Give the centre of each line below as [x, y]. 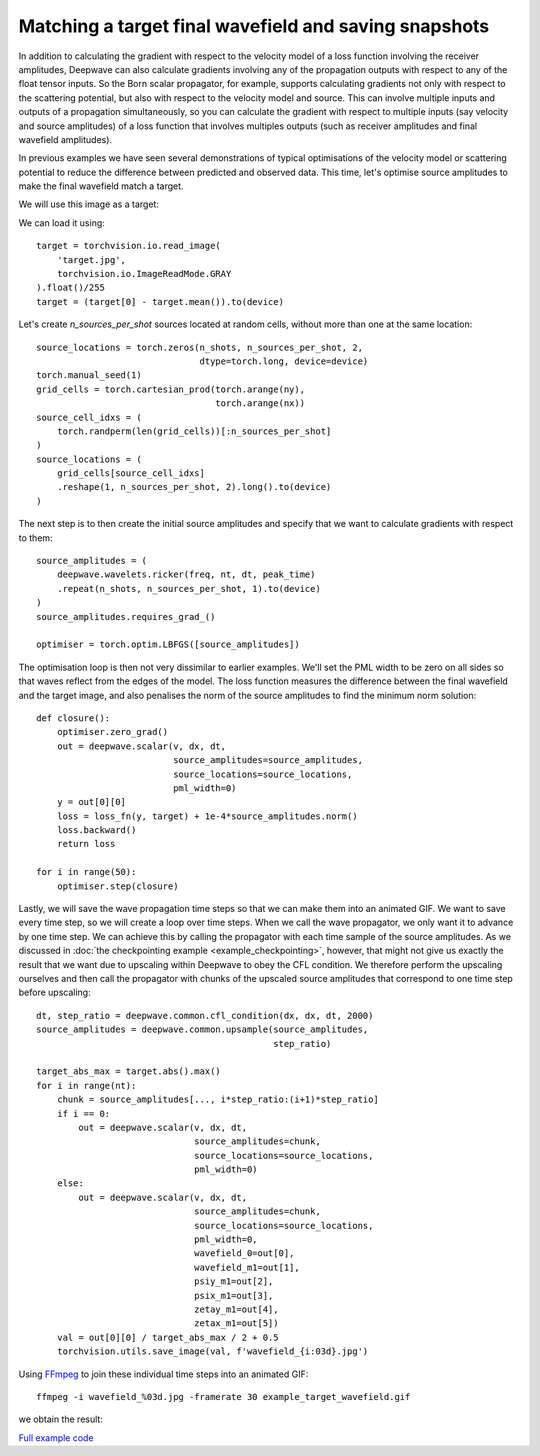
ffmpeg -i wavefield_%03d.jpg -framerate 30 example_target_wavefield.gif [223, 1396]
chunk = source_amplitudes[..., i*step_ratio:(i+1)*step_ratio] [217, 1099]
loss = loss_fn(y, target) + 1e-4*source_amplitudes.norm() [207, 816]
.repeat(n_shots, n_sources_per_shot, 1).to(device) [189, 588]
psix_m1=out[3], [233, 1295]
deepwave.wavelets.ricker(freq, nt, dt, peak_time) [186, 574]
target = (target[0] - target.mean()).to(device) [160, 301]
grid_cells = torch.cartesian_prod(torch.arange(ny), [170, 389]
